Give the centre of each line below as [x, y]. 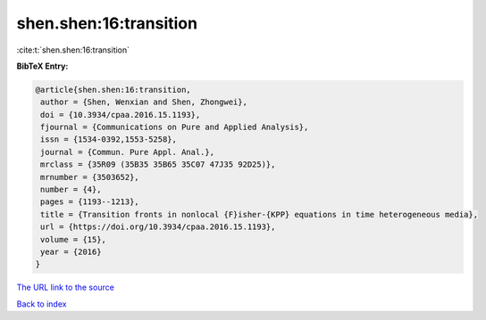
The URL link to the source [66, 287]
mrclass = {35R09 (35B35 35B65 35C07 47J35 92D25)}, [158, 164]
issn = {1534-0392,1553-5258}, [109, 139]
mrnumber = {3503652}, [90, 177]
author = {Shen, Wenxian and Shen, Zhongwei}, [144, 102]
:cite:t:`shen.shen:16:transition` [73, 50]
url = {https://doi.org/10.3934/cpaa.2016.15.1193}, [158, 227]
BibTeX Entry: [42, 66]
